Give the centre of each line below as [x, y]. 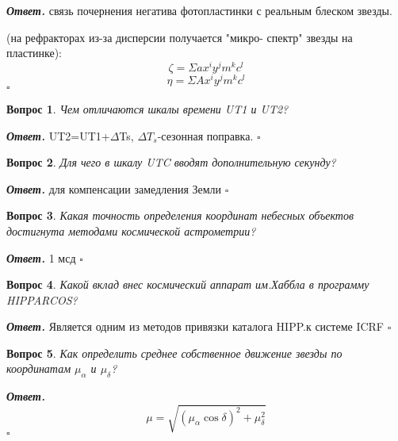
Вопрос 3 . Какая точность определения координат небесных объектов [180, 215]
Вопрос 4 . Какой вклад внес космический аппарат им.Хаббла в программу [188, 284]
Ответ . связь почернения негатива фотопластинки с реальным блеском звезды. [199, 10]
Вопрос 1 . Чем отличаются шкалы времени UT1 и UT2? [147, 108]
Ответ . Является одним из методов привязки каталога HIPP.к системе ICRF [195, 326]
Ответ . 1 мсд [41, 257]
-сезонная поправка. [205, 135]
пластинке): [34, 53]
